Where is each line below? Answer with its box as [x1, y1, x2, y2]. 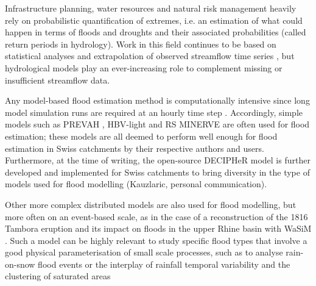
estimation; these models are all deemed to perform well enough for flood [5, 129, 278, 142]
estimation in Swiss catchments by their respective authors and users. [5, 141, 264, 154]
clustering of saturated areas [5, 270, 111, 282]
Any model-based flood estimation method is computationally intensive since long [5, 94, 310, 107]
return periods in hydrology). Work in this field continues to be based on [5, 37, 276, 50]
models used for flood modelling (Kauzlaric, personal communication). [5, 177, 267, 190]
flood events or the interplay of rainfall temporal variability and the [38, 257, 290, 270]
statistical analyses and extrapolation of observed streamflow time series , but [5, 49, 295, 62]
